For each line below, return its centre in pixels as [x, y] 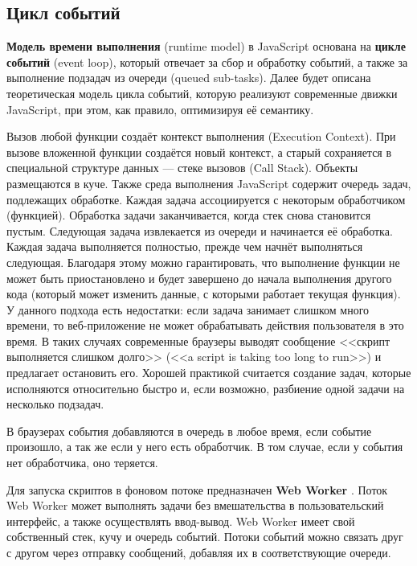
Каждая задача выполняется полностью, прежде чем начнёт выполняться [185, 246]
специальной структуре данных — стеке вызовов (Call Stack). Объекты [182, 168]
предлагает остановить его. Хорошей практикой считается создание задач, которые [209, 373]
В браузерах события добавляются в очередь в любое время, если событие [189, 431]
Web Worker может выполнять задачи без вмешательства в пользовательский [195, 505]
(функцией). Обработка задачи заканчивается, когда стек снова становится [189, 215]
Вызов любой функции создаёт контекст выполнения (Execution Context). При [201, 136]
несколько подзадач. [55, 404]
